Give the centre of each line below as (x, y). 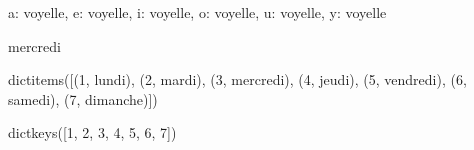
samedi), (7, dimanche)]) (83, 98)
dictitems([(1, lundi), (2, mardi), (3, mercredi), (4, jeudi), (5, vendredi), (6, (237, 79)
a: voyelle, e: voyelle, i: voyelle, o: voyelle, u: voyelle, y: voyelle (197, 12)
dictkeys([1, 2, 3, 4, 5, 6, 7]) (92, 132)
